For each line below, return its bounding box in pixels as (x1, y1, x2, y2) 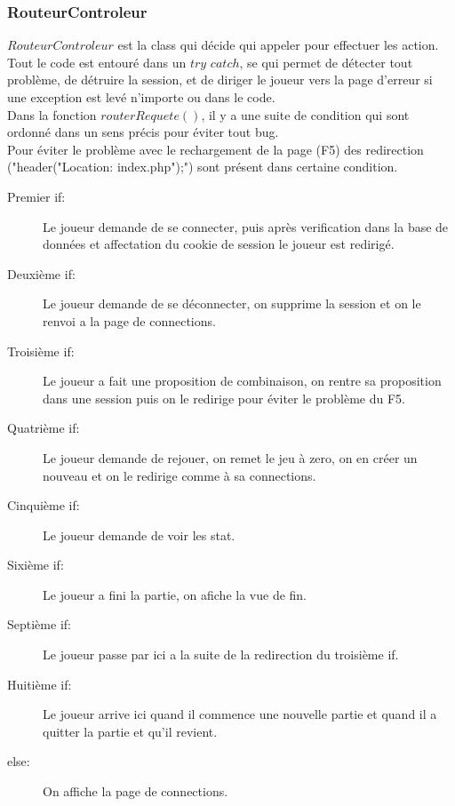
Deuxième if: (7, 264, 76, 283)
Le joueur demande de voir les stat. (43, 525, 235, 544)
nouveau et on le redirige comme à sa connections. (43, 466, 316, 484)
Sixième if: (7, 555, 64, 574)
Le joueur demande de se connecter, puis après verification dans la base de (43, 217, 449, 235)
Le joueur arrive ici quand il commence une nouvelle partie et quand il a (43, 705, 437, 723)
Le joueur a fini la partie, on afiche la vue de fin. (43, 585, 307, 603)
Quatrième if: (7, 419, 80, 437)
